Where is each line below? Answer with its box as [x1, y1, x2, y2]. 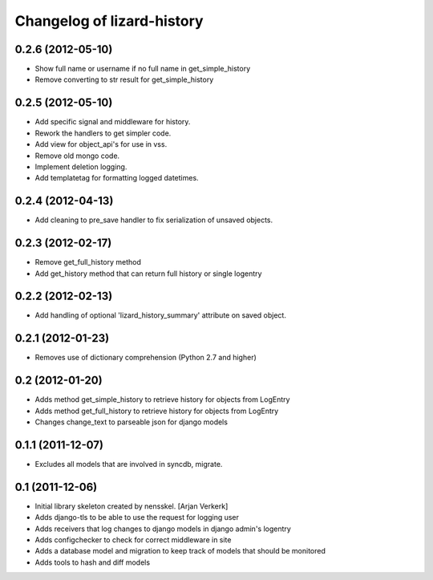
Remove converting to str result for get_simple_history [34, 75, 214, 84]
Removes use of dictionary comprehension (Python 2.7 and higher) [34, 353, 257, 363]
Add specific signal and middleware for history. [34, 117, 191, 127]
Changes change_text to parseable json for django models [34, 417, 229, 427]
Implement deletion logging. [34, 161, 127, 172]
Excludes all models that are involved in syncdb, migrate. [34, 459, 223, 468]
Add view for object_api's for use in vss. [34, 140, 168, 149]
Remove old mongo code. [34, 151, 120, 160]
